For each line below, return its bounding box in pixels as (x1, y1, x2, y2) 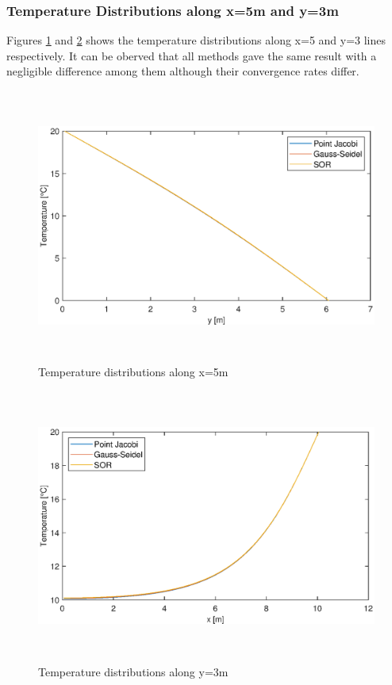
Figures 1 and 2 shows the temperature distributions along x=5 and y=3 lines (6, 32, 386, 48)
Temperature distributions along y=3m (38, 664, 229, 680)
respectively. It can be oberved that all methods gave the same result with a (6, 47, 377, 63)
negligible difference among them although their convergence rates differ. (6, 63, 359, 79)
